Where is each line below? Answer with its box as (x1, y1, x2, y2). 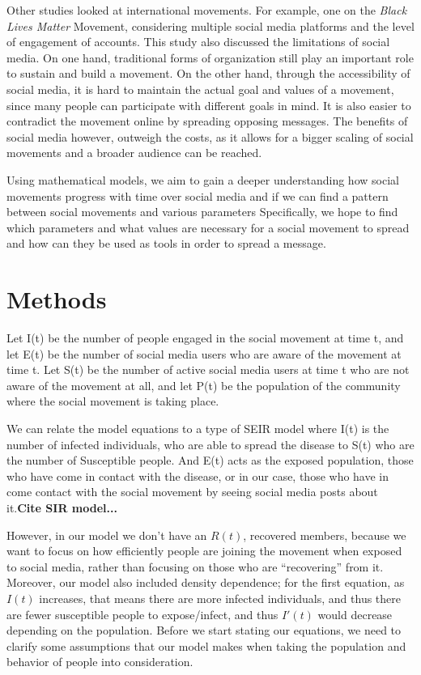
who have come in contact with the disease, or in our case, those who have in (6, 467, 389, 484)
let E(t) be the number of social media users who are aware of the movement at (6, 345, 402, 362)
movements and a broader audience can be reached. (6, 144, 262, 161)
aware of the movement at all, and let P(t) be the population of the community (6, 376, 401, 393)
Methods (6, 282, 107, 316)
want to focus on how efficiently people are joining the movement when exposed (6, 542, 402, 559)
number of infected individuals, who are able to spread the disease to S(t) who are (6, 435, 415, 452)
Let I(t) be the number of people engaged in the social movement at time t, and (6, 329, 404, 346)
